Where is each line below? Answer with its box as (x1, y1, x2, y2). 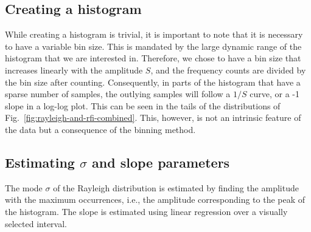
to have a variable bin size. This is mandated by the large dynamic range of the (5, 39, 302, 52)
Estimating (5, 152, 75, 171)
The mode (5, 181, 43, 194)
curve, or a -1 (250, 87, 300, 100)
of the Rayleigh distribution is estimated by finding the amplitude (53, 181, 299, 194)
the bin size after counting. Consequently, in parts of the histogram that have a (5, 75, 301, 88)
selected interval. (5, 217, 67, 230)
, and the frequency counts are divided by (150, 63, 306, 76)
